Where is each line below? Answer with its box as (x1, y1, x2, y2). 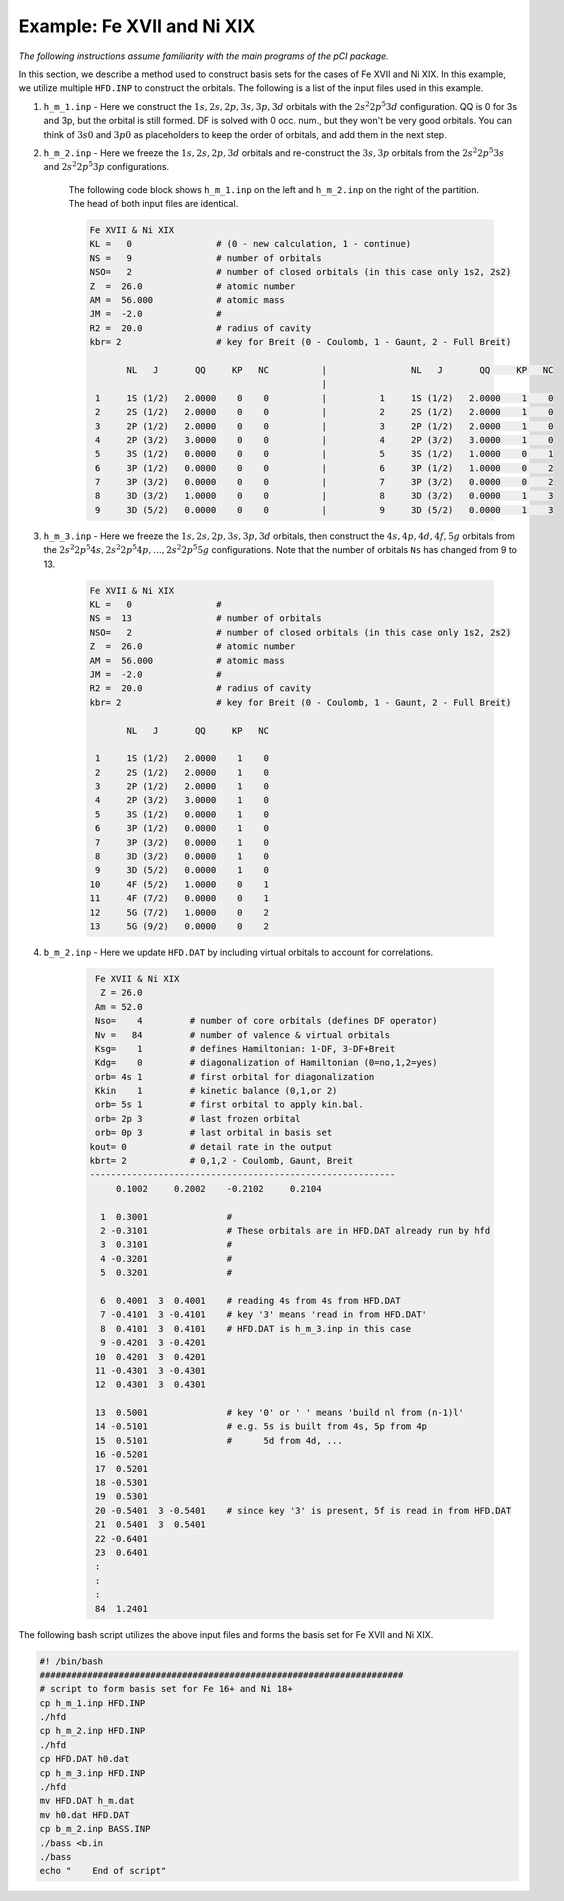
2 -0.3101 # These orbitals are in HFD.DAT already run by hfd (100, 1225, 491, 1236)
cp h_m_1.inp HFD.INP (39, 1697, 146, 1709)
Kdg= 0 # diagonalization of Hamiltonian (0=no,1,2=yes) (95, 1057, 438, 1069)
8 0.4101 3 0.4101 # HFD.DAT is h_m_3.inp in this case (100, 1323, 412, 1334)
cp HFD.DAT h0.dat (39, 1753, 130, 1765)
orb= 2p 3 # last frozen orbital (95, 1113, 301, 1124)
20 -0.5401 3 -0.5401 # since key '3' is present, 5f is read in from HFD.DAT (95, 1505, 512, 1516)
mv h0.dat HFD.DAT (39, 1809, 130, 1820)
